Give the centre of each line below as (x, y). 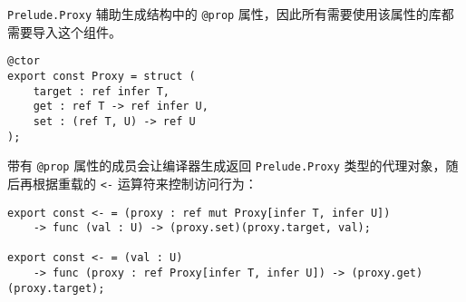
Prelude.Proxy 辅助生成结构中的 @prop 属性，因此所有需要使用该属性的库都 (231, 14)
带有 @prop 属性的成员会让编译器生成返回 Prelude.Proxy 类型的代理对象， (227, 166)
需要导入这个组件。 (64, 31)
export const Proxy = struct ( (102, 76)
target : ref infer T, (101, 91)
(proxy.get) (387, 273)
